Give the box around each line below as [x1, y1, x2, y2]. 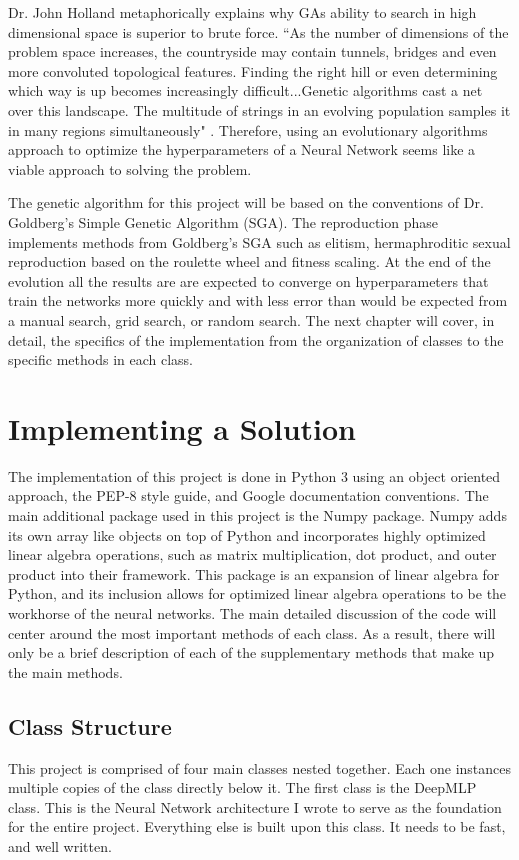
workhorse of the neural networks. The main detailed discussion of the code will [8, 602, 497, 623]
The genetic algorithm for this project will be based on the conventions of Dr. [8, 192, 484, 213]
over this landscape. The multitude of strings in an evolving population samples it [8, 99, 511, 120]
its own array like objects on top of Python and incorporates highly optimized [8, 524, 486, 545]
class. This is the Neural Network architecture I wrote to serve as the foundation [8, 796, 502, 817]
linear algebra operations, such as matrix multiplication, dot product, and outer [8, 544, 497, 565]
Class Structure [8, 710, 172, 741]
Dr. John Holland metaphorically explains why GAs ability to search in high [8, 2, 477, 22]
